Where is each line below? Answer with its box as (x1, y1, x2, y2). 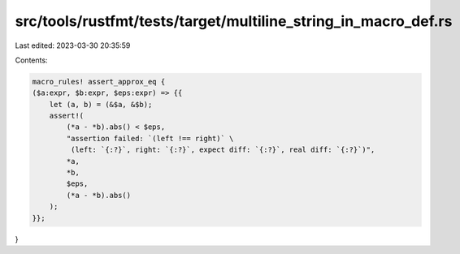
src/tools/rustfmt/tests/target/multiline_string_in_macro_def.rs (15, 12, 453, 30)
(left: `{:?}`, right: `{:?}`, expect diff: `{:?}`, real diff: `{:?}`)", (70, 145, 375, 154)
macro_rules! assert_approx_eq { (32, 77, 166, 86)
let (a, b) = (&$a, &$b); (49, 100, 153, 109)
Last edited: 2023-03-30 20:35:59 (15, 41, 131, 50)
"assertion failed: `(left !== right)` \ (66, 134, 234, 143)
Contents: (15, 55, 48, 65)
